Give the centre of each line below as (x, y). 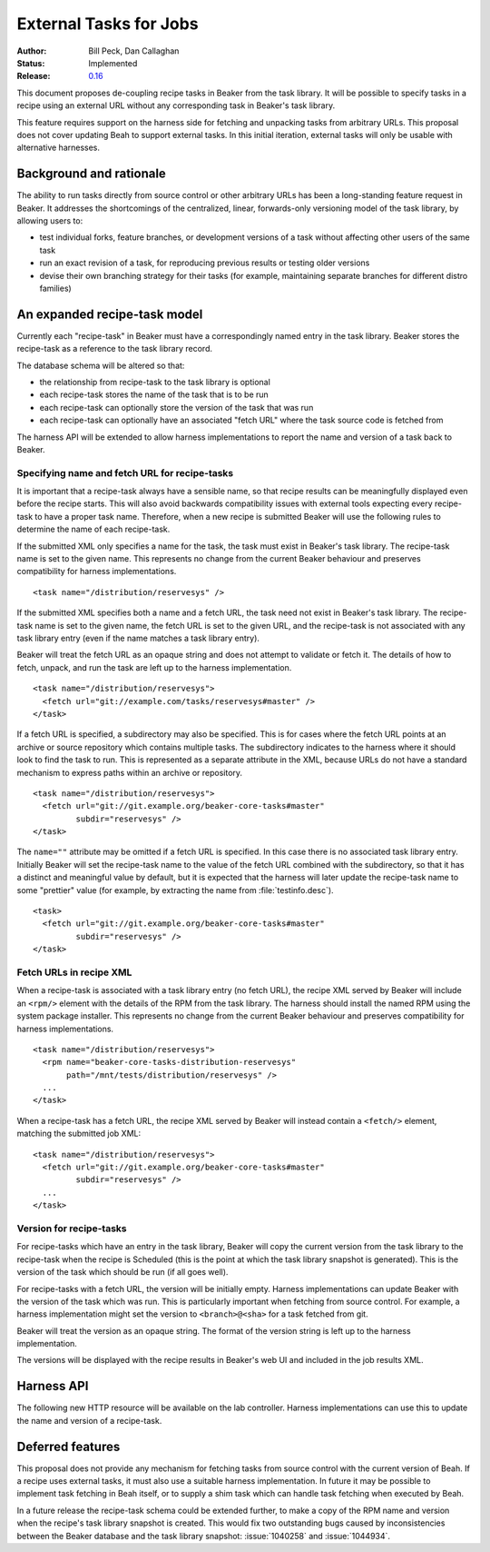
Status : (31, 63)
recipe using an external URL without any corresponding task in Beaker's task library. (176, 105)
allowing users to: (50, 220)
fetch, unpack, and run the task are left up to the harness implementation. (154, 667)
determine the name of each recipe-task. (93, 529)
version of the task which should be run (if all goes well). (122, 1272)
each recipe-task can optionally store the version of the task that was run (176, 407)
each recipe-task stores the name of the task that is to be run (154, 394)
